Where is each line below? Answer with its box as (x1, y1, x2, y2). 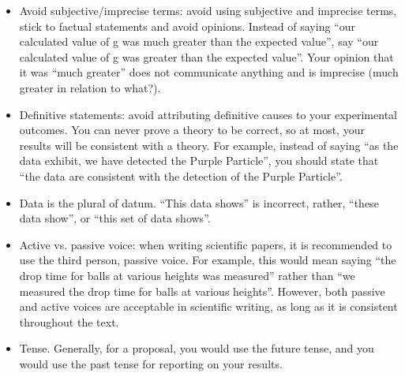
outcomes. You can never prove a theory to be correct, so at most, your (19, 121, 365, 138)
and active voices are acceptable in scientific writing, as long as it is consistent (19, 298, 398, 315)
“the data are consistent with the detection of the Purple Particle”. (19, 167, 343, 184)
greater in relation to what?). (19, 79, 161, 95)
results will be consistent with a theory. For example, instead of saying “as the (19, 136, 399, 153)
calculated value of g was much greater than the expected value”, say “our (19, 33, 379, 50)
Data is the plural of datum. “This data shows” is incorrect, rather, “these (19, 194, 379, 211)
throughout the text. (19, 313, 119, 330)
